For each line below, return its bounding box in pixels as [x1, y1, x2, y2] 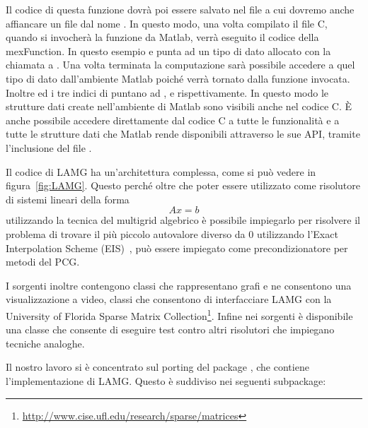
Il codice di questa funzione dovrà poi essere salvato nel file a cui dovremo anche [6, 2, 355, 16]
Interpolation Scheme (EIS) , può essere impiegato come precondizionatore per [6, 240, 348, 255]
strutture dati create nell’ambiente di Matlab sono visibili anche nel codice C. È [6, 99, 352, 114]
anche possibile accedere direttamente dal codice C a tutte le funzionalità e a [6, 112, 340, 127]
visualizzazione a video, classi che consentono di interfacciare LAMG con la [6, 292, 332, 307]
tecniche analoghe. [6, 335, 85, 350]
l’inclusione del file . [6, 140, 92, 155]
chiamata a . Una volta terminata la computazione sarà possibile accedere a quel [6, 57, 355, 72]
